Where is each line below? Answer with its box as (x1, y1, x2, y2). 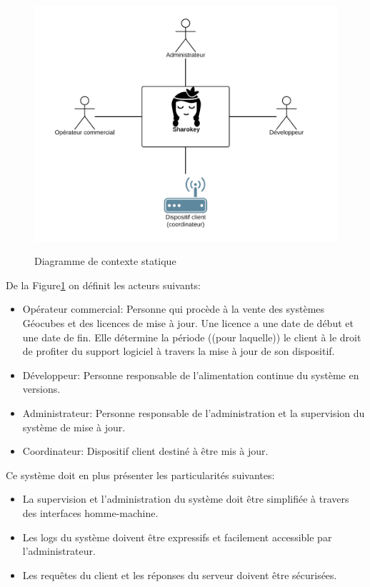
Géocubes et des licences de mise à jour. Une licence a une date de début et (22, 315, 354, 330)
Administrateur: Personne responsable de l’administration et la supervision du (22, 405, 365, 420)
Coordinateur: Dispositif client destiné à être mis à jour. (22, 443, 269, 458)
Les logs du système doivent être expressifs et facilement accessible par (22, 529, 332, 544)
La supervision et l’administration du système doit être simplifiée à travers (22, 491, 349, 506)
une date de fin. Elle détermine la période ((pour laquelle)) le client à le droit (22, 329, 361, 344)
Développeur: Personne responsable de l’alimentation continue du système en (22, 367, 359, 382)
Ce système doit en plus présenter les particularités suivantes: (6, 467, 275, 482)
